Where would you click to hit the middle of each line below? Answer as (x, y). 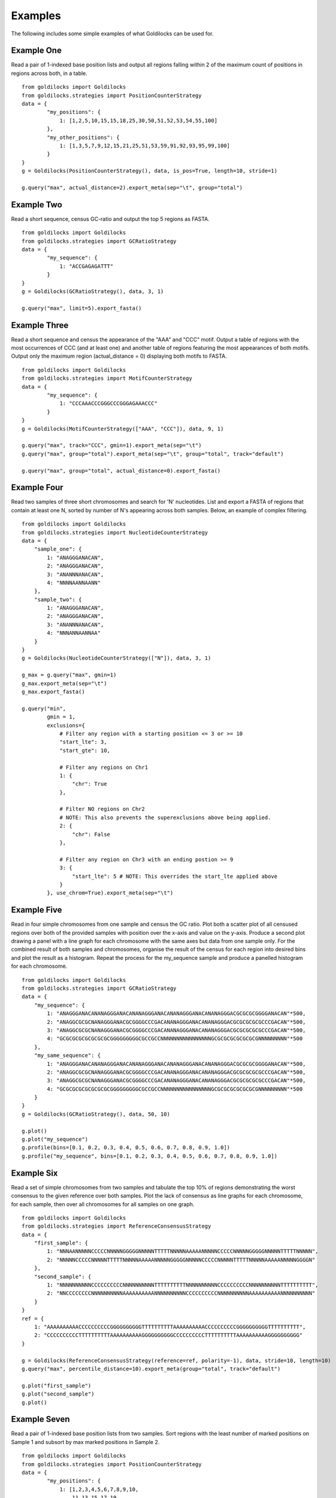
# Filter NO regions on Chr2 (102, 809)
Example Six (34, 1173)
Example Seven (40, 1419)
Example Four (37, 487)
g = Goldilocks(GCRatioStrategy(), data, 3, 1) (93, 291)
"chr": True (90, 784)
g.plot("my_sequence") (55, 1139)
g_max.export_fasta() (53, 692)
